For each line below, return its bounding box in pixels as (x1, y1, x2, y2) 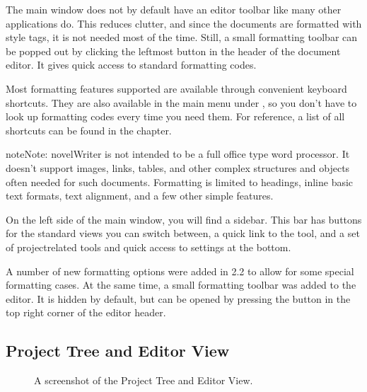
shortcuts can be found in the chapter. (6, 122, 172, 137)
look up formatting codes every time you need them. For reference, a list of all (6, 109, 345, 124)
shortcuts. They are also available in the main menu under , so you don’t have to (6, 95, 357, 110)
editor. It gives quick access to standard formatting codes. (6, 57, 257, 72)
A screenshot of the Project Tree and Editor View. (34, 373, 253, 388)
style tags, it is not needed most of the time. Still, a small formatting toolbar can (6, 30, 358, 45)
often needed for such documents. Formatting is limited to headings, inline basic (6, 174, 354, 189)
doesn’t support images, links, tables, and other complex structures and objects (6, 160, 350, 175)
